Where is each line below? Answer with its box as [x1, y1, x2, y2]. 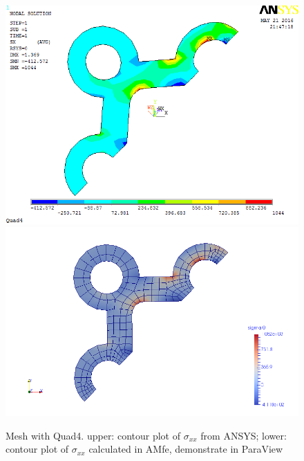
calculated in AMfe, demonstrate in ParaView [88, 442, 283, 456]
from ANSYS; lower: [200, 428, 287, 442]
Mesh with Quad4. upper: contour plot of [6, 428, 180, 442]
